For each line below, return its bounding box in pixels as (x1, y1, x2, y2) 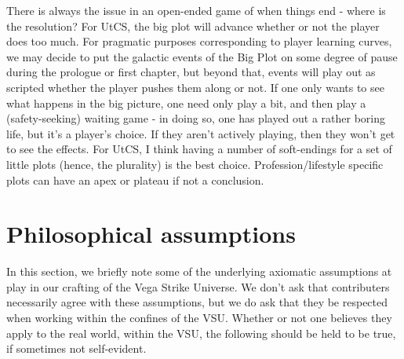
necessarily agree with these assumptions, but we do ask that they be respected (6, 294, 388, 310)
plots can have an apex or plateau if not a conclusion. (6, 171, 264, 188)
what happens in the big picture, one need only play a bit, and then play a (6, 94, 366, 111)
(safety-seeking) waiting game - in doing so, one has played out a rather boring (6, 110, 386, 126)
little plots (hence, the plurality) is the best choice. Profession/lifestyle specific (6, 156, 384, 172)
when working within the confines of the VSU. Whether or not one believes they (6, 310, 392, 326)
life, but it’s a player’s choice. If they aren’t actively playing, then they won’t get (6, 125, 395, 141)
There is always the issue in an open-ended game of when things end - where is (6, 2, 386, 18)
